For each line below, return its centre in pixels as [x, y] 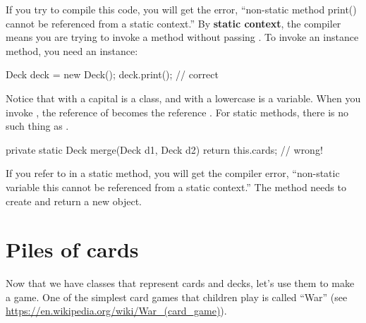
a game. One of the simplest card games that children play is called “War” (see [177, 297]
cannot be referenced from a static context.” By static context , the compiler [173, 23]
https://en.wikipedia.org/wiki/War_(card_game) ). [116, 311]
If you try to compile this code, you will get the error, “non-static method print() [181, 9]
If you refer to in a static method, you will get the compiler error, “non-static [173, 173]
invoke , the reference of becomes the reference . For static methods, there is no [177, 112]
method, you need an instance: [72, 50]
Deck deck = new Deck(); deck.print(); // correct [112, 74]
